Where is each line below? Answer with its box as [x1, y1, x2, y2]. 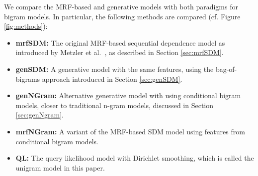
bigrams [15, 73, 40, 84]
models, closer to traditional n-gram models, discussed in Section [15, 100, 214, 110]
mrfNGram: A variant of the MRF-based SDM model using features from [15, 126, 245, 136]
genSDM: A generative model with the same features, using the [15, 63, 214, 74]
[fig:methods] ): [4, 21, 48, 31]
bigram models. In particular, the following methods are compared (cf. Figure [4, 11, 241, 21]
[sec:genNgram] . [15, 110, 64, 120]
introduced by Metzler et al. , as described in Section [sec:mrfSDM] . [15, 47, 224, 58]
